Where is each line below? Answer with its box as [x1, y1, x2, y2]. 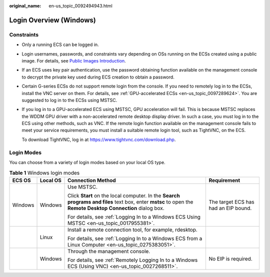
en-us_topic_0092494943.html [48, 3, 112, 8]
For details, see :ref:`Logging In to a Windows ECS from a [67, 235, 202, 242]
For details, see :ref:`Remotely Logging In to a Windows [67, 256, 198, 263]
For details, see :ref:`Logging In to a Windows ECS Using [67, 213, 201, 220]
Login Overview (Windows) [9, 15, 96, 24]
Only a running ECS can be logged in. [21, 41, 99, 47]
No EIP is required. [208, 255, 252, 262]
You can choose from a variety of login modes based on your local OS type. [9, 159, 165, 165]
